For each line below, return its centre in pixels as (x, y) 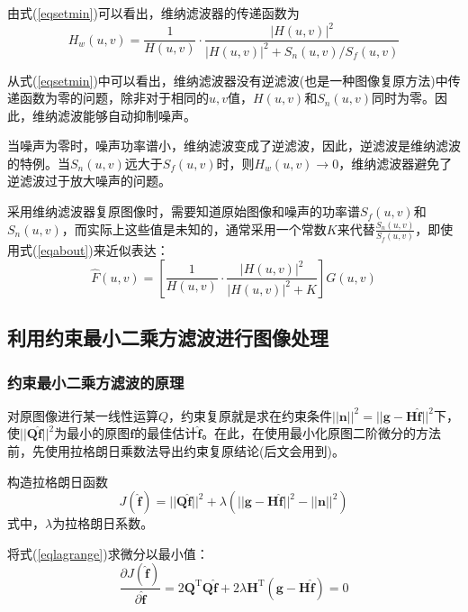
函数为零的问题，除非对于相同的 (114, 98)
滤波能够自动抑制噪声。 (126, 115)
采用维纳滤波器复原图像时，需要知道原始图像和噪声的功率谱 (184, 211)
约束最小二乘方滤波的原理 (96, 382)
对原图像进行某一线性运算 (83, 415)
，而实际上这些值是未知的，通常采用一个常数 (194, 228)
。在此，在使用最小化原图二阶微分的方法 (322, 433)
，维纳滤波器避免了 (396, 163)
